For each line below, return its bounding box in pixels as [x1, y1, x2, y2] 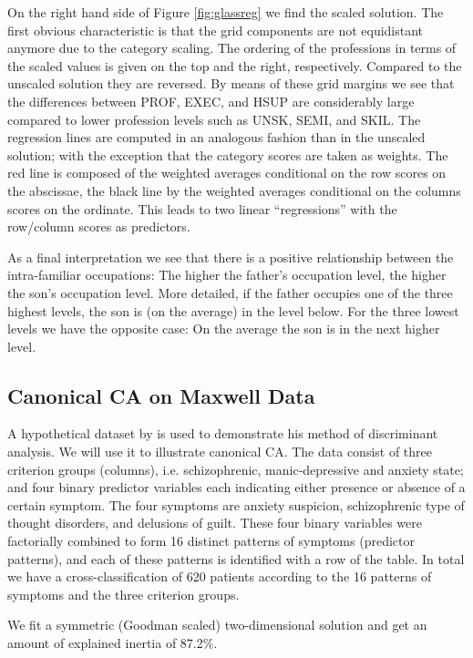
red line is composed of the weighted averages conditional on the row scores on [7, 163, 447, 182]
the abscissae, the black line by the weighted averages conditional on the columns [7, 180, 461, 200]
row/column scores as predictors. [7, 217, 190, 236]
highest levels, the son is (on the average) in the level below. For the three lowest [7, 301, 459, 320]
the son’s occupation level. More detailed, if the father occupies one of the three [7, 283, 453, 302]
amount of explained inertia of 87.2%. [7, 633, 218, 653]
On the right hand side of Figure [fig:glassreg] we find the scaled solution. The [7, 3, 444, 21]
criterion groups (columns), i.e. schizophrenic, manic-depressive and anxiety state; [7, 459, 464, 478]
